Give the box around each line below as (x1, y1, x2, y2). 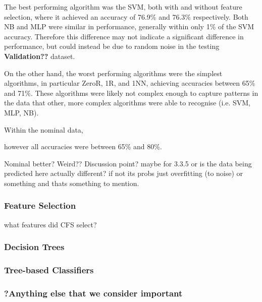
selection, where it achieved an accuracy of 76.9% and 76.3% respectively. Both (4, 11, 248, 22)
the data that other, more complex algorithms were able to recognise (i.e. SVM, (4, 97, 250, 108)
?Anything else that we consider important (4, 286, 183, 299)
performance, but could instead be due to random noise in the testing (4, 41, 220, 51)
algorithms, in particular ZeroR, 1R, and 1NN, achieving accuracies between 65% (4, 78, 255, 88)
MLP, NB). (4, 107, 39, 117)
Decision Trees (4, 240, 65, 253)
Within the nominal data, (4, 124, 83, 135)
